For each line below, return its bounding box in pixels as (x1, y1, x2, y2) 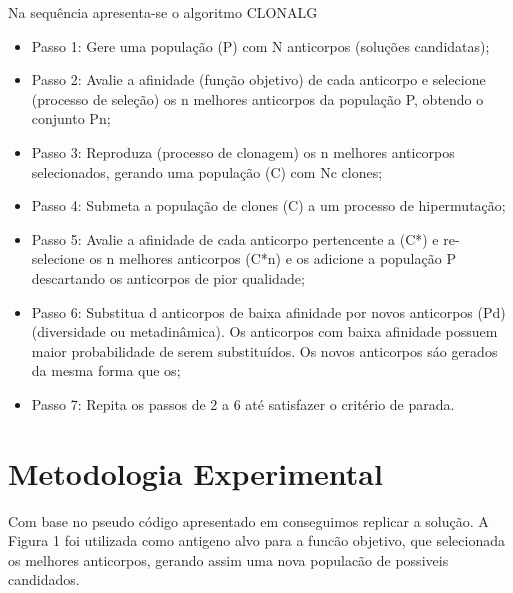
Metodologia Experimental (8, 452, 383, 493)
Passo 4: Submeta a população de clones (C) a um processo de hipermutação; (31, 195, 506, 216)
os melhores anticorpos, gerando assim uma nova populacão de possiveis (8, 549, 449, 570)
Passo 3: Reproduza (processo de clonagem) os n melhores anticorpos (31, 141, 455, 162)
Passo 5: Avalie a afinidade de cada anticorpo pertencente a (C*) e (31, 228, 439, 249)
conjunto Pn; (31, 108, 111, 129)
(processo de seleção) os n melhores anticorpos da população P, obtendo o (31, 88, 484, 109)
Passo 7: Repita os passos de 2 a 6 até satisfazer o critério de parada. (31, 393, 455, 414)
